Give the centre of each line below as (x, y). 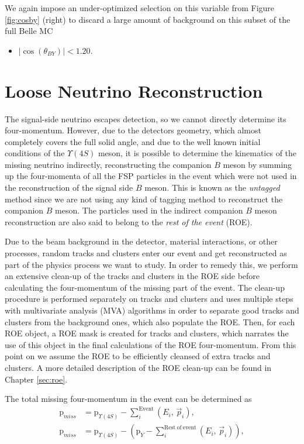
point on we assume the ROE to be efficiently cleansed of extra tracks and (138, 356)
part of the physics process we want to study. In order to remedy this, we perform (151, 264)
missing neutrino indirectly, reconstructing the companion (108, 164)
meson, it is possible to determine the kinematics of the (197, 153)
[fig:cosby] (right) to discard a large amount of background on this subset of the (148, 19)
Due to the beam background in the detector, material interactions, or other (141, 241)
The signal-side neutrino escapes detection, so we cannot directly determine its (146, 118)
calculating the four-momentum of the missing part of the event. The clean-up (145, 287)
